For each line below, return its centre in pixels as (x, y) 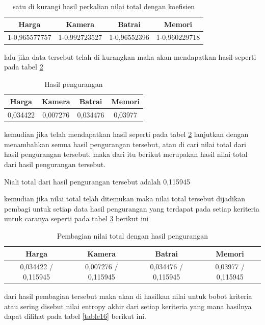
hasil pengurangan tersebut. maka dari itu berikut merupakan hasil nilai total (126, 154)
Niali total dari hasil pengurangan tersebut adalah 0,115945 (97, 181)
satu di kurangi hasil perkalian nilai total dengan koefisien (104, 6)
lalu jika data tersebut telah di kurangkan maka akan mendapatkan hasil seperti (130, 56)
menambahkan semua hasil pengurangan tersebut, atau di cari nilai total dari (125, 144)
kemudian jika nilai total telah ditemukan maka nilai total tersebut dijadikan (125, 199)
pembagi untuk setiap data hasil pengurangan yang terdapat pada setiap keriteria (132, 208)
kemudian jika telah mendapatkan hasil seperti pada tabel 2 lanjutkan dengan (126, 134)
